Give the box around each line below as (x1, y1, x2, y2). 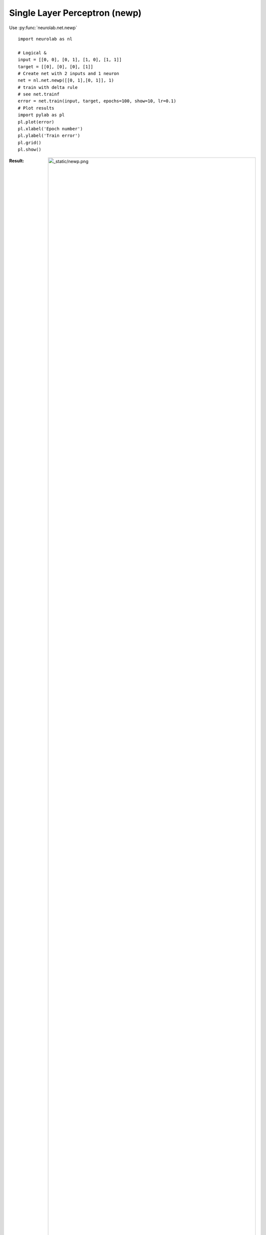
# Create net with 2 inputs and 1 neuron (18, 71, 119, 76)
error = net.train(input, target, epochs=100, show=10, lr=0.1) (18, 98, 177, 104)
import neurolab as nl (18, 36, 73, 41)
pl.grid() (18, 140, 41, 145)
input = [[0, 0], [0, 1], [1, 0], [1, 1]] (18, 57, 122, 63)
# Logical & (18, 50, 47, 55)
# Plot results (18, 105, 55, 111)
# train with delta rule (18, 84, 78, 90)
